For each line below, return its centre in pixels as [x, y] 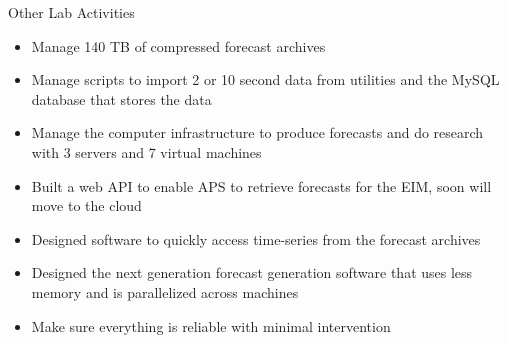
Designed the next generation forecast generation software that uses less [252, 272]
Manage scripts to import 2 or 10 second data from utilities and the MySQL [265, 79]
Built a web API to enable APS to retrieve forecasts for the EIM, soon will [261, 185]
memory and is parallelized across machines [165, 291]
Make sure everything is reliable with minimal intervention [211, 325]
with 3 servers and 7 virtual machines [146, 151]
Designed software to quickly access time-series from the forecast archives [256, 238]
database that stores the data [121, 98]
